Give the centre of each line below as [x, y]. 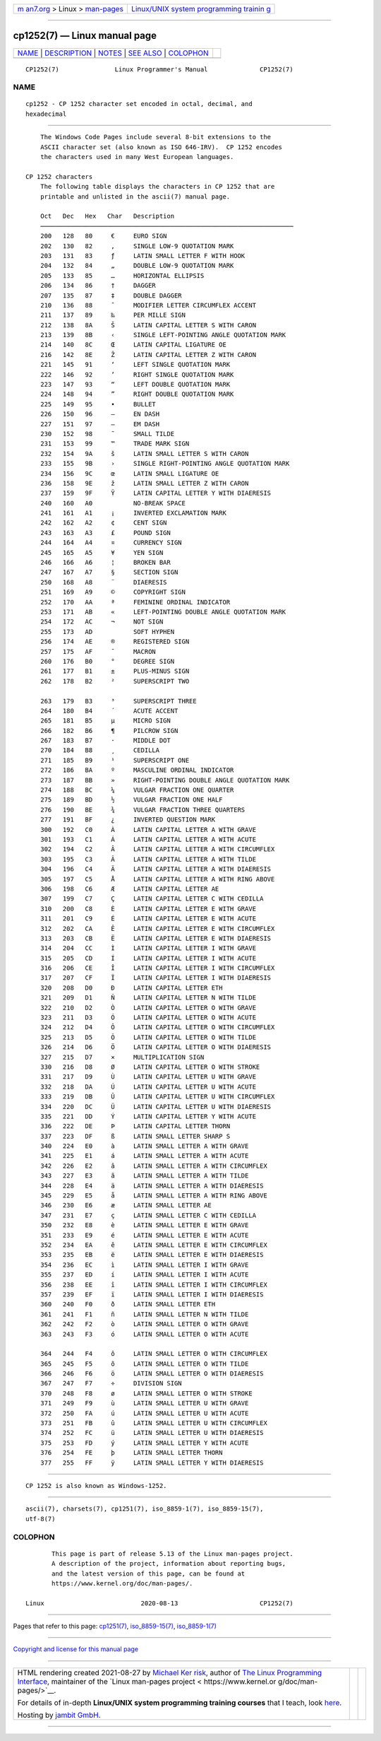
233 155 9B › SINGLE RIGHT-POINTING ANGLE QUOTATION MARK [165, 464]
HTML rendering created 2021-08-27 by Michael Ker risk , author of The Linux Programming [170, 1672]
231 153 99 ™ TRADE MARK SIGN [115, 444]
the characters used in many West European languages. [137, 157]
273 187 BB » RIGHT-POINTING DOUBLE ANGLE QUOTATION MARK [165, 780]
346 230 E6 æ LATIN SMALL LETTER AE [126, 1206]
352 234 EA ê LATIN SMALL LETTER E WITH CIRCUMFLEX [153, 1245]
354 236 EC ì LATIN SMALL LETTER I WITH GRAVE [144, 1265]
